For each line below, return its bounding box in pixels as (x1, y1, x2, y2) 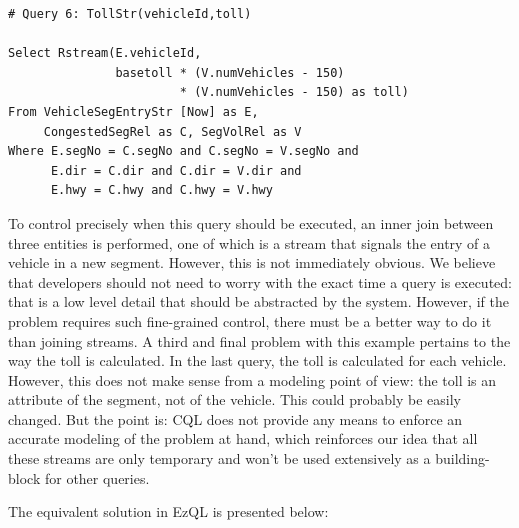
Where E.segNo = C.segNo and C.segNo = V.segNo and (8, 144, 359, 159)
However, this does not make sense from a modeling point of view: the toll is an (8, 369, 497, 390)
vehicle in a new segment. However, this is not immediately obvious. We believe (8, 252, 496, 273)
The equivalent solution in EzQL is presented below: (8, 501, 329, 522)
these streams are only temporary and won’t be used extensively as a (8, 448, 431, 469)
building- (435, 448, 490, 469)
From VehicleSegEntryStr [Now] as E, (8, 104, 259, 119)
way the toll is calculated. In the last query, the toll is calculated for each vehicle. (8, 350, 507, 371)
